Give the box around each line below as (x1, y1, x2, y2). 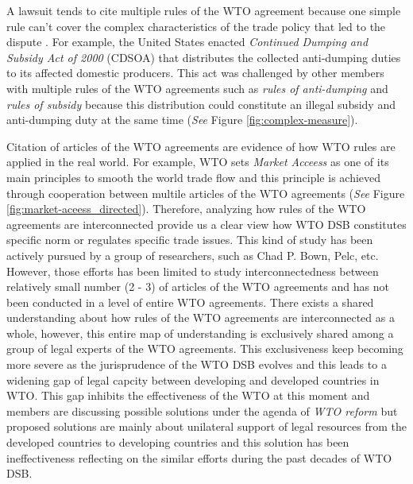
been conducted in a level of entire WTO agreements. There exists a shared (6, 293, 374, 310)
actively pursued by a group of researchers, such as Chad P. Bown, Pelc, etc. (6, 246, 379, 263)
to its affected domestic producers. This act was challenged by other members (6, 64, 384, 81)
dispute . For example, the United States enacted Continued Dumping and (6, 33, 369, 50)
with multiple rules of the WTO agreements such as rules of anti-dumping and (6, 79, 388, 96)
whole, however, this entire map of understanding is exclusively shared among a (6, 324, 394, 341)
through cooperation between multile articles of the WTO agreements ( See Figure (6, 184, 405, 201)
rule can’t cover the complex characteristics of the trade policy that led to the (6, 17, 386, 34)
